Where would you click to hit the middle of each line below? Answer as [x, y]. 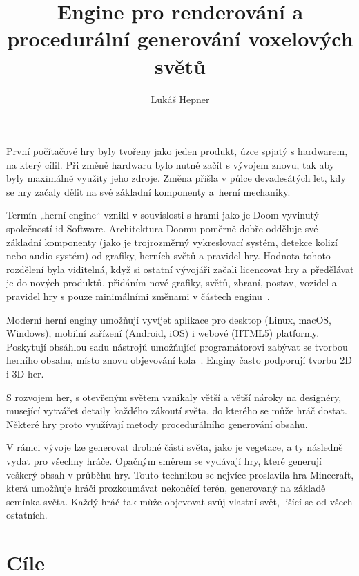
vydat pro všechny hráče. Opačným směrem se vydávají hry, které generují [164, 460]
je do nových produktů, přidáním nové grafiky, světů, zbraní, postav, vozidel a [172, 282]
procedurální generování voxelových [180, 38]
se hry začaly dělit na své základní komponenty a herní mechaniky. [148, 191]
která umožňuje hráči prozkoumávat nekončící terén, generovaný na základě [166, 488]
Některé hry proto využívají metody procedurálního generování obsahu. [157, 424]
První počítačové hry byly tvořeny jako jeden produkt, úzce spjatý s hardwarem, [177, 151]
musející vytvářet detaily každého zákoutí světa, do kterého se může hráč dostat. [177, 410]
